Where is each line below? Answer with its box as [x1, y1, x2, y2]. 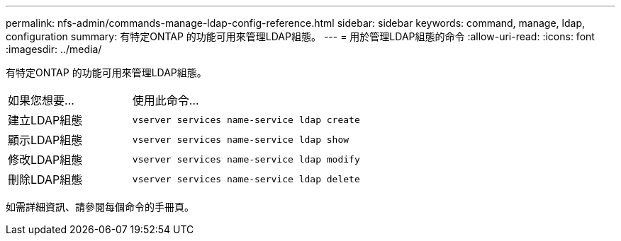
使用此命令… [132, 93, 199, 107]
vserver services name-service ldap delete [132, 173, 360, 184]
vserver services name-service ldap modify [132, 153, 360, 165]
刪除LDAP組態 [8, 172, 83, 187]
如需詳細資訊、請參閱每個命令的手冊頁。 [6, 201, 194, 213]
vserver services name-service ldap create [132, 114, 360, 125]
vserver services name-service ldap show [132, 134, 349, 145]
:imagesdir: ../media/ [6, 43, 102, 55]
